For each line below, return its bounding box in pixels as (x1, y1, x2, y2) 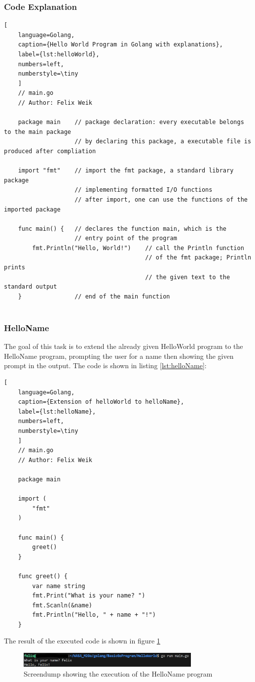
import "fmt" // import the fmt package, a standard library (18, 167, 234, 174)
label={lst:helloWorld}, (18, 51, 100, 58)
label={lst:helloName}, (18, 408, 96, 415)
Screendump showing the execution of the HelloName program (24, 668, 213, 679)
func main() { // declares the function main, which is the (18, 225, 227, 232)
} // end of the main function (18, 293, 170, 300)
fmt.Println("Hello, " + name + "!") (32, 611, 156, 619)
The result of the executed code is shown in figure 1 (4, 636, 160, 646)
